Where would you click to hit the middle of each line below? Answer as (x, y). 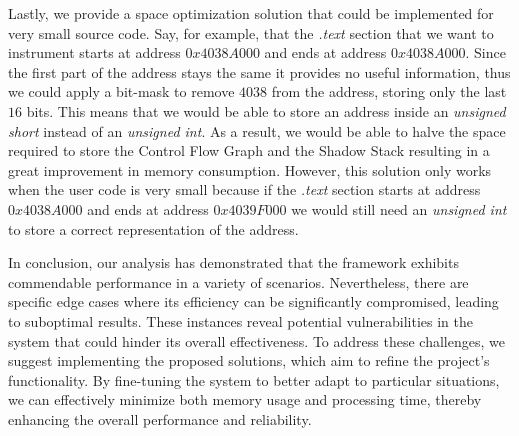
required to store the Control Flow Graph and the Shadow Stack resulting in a (249, 150)
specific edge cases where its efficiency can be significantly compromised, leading (253, 301)
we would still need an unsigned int (399, 208)
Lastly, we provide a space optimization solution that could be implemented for (251, 13)
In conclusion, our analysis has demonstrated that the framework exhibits (233, 262)
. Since (485, 52)
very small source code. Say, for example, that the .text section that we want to (251, 32)
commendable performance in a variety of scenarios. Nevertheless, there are (238, 281)
